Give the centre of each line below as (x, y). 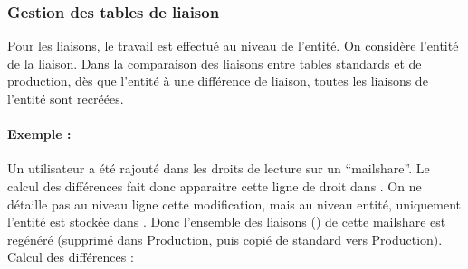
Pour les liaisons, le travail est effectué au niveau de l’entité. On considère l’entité (233, 46)
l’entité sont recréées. (66, 98)
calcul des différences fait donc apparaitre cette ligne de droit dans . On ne (215, 186)
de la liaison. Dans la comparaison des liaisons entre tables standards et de (215, 63)
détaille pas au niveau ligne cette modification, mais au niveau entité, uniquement (234, 204)
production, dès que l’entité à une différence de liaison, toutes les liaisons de (218, 81)
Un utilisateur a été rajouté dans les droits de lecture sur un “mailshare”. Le (219, 168)
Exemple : (39, 134)
